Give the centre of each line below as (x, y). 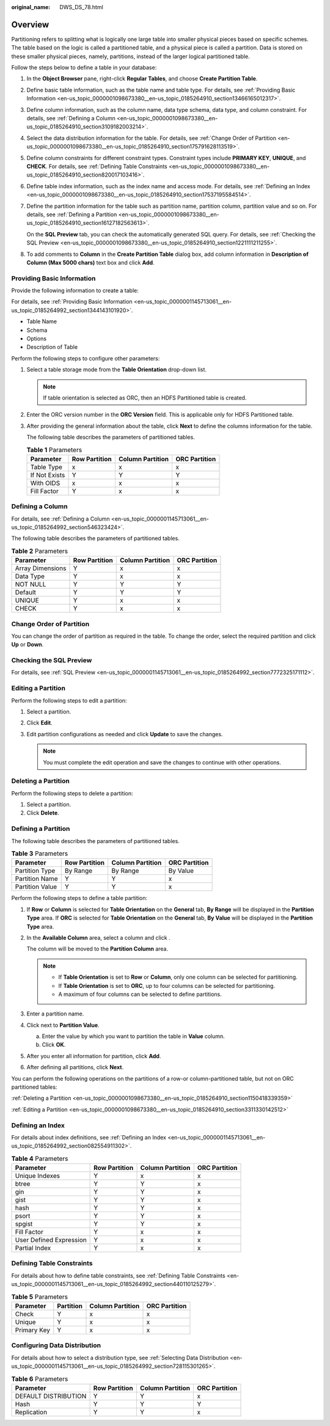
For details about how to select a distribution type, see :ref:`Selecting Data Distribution (120, 1358)
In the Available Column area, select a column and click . (98, 937)
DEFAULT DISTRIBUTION (51, 1396)
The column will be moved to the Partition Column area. (97, 949)
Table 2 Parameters (40, 551)
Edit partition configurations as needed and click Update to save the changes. (125, 734)
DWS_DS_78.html (81, 7)
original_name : (31, 7)
